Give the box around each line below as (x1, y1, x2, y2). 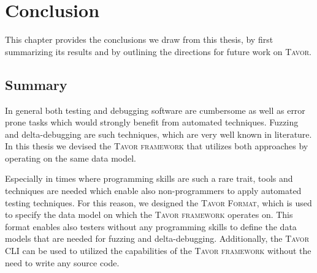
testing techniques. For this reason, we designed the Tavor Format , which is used (5, 196, 312, 209)
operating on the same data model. (5, 151, 137, 164)
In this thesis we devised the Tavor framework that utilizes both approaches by (5, 140, 308, 152)
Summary (5, 75, 67, 94)
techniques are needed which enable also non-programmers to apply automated (5, 184, 302, 197)
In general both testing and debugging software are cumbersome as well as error (5, 103, 305, 116)
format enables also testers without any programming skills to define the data (5, 220, 297, 233)
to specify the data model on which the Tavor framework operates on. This (5, 208, 293, 221)
